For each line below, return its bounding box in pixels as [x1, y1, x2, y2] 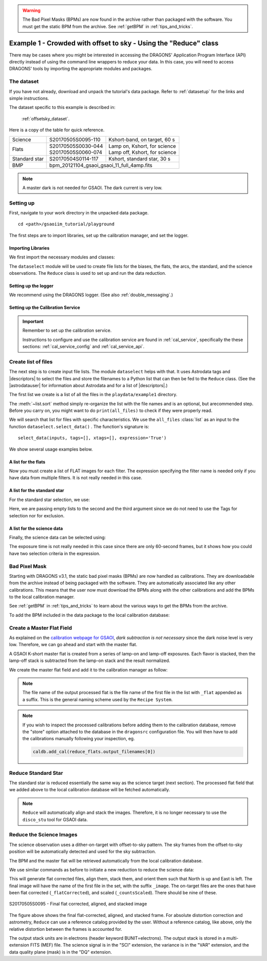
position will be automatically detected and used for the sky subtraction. [9, 849, 156, 855]
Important [22, 318, 44, 324]
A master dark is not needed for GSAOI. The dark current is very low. [22, 185, 163, 191]
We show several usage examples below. [9, 446, 93, 452]
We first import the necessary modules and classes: [9, 254, 115, 260]
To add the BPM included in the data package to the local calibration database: [9, 612, 170, 618]
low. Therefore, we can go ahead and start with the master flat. [9, 642, 137, 648]
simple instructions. [9, 96, 49, 101]
